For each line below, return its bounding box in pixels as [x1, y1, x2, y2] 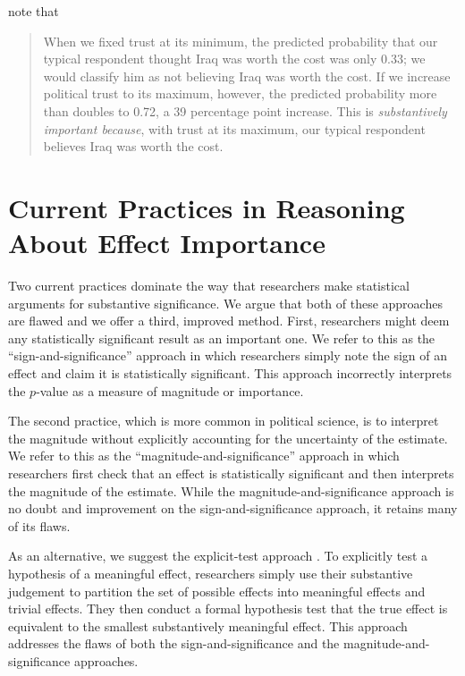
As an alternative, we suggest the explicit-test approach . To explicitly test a [8, 546, 428, 565]
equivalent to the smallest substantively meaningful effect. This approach [8, 616, 408, 635]
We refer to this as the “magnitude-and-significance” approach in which [8, 446, 400, 465]
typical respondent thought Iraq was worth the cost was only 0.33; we [43, 49, 426, 68]
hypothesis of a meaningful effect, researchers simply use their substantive [8, 563, 413, 582]
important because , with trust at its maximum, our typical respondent [43, 119, 426, 138]
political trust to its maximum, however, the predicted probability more [43, 84, 437, 103]
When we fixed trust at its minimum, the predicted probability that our [43, 31, 438, 50]
